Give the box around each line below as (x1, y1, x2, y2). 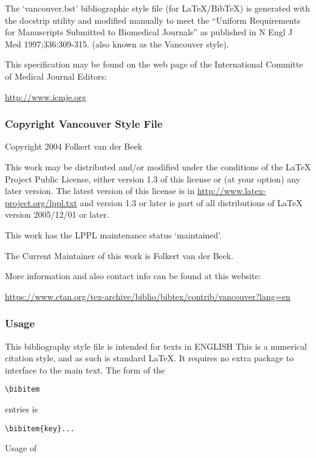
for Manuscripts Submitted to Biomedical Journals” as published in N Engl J (5, 26, 293, 38)
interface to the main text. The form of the (5, 363, 165, 376)
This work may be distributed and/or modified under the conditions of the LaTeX (5, 160, 311, 173)
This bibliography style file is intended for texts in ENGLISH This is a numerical (5, 339, 307, 352)
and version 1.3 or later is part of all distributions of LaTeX (80, 196, 303, 209)
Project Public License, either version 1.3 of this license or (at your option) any (5, 172, 301, 185)
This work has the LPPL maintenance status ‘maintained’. (5, 228, 222, 241)
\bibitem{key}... (5, 424, 75, 433)
